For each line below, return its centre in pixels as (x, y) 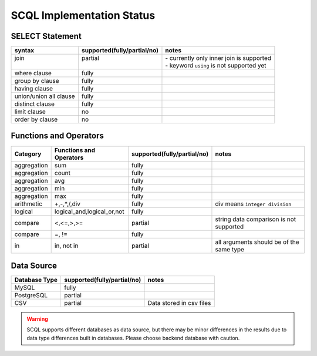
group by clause (37, 81)
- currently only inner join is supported (218, 58)
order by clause (36, 119)
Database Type (36, 280)
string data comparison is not (256, 219)
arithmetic (28, 204)
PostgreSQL (31, 295)
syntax (24, 51)
